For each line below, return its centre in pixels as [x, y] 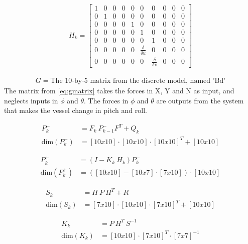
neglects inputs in [31, 100]
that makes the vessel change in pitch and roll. [76, 110]
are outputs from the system [200, 100]
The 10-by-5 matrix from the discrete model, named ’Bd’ [138, 81]
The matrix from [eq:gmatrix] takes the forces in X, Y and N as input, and [119, 90]
